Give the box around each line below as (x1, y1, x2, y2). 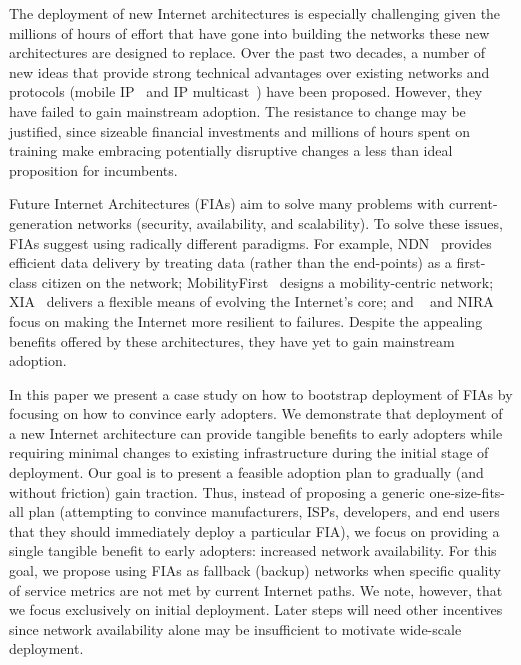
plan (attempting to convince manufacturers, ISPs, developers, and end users (28, 501, 500, 522)
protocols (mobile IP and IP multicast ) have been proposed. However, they (9, 81, 483, 102)
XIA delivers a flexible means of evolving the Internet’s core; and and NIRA (9, 291, 494, 312)
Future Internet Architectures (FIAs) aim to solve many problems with (9, 193, 445, 214)
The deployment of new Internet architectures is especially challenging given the (9, 3, 501, 23)
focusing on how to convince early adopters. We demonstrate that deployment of (9, 403, 503, 424)
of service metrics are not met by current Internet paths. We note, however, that (9, 579, 503, 600)
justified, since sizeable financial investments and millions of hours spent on (9, 120, 471, 141)
